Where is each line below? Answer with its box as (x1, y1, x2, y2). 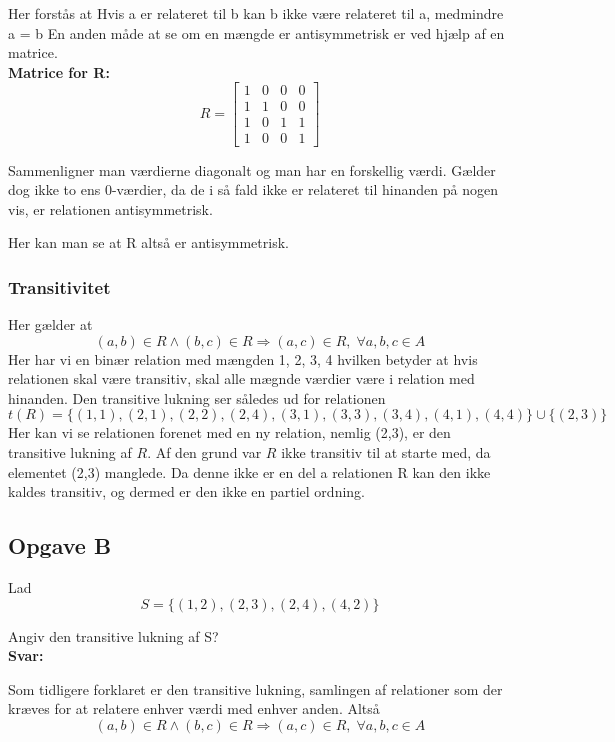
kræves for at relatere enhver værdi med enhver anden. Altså (8, 698, 380, 719)
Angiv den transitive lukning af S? (8, 625, 219, 646)
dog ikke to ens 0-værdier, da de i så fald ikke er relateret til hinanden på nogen (8, 179, 498, 200)
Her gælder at (8, 314, 93, 335)
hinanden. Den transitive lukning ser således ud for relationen (8, 387, 386, 408)
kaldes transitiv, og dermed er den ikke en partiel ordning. (8, 481, 365, 502)
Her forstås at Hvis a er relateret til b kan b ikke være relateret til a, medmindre (8, 3, 504, 23)
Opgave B (8, 530, 112, 561)
